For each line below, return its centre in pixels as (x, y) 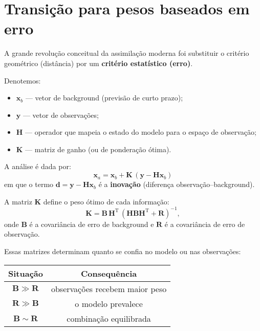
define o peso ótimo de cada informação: (106, 201)
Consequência (109, 273)
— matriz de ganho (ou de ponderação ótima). (98, 149)
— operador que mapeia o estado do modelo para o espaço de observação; (141, 132)
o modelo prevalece (109, 303)
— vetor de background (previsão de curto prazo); (104, 98)
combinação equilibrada (109, 318)
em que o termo (29, 184)
